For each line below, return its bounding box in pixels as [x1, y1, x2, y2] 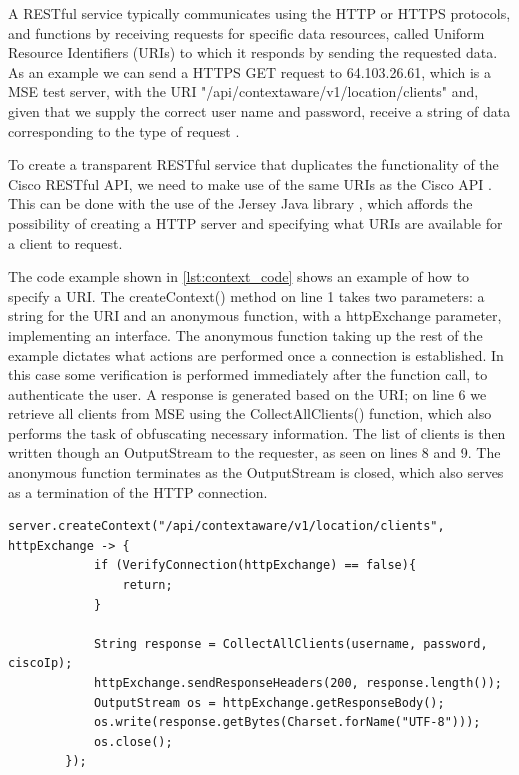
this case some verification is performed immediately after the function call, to [8, 364, 488, 385]
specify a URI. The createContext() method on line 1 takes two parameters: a [8, 285, 485, 306]
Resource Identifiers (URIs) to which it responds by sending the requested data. [8, 42, 498, 63]
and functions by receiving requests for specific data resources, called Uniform [8, 22, 485, 43]
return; [122, 578, 173, 593]
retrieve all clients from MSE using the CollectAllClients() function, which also [8, 403, 492, 424]
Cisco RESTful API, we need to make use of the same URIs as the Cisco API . [8, 173, 492, 194]
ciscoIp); [8, 656, 73, 671]
